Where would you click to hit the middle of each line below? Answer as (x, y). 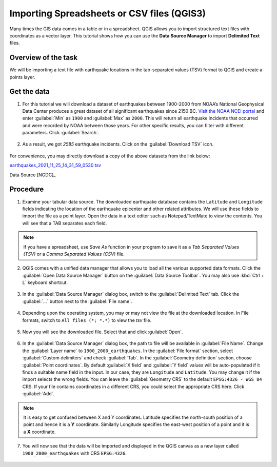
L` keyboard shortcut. (45, 282)
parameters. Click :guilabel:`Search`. (61, 133)
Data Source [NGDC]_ (33, 175)
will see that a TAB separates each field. (65, 223)
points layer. (22, 77)
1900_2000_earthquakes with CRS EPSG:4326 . (74, 453)
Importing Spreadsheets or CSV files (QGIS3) (108, 13)
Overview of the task (44, 58)
